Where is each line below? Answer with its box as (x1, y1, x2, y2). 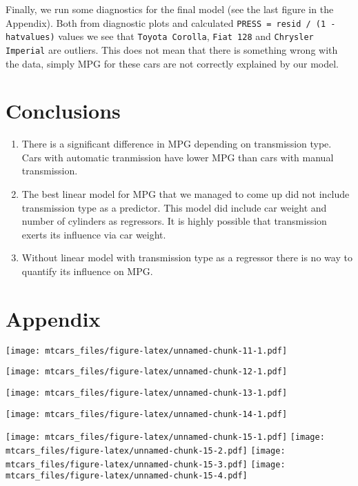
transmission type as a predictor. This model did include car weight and (21, 200, 327, 214)
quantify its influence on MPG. (21, 264, 153, 279)
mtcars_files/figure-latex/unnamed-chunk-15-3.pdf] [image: (6, 459, 286, 469)
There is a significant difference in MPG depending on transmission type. (21, 136, 332, 151)
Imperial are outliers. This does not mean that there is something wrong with (6, 42, 338, 57)
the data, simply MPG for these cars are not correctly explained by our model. (6, 56, 339, 70)
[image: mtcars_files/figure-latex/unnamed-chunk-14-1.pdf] (6, 409, 288, 419)
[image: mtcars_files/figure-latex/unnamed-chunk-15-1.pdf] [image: (6, 432, 325, 443)
